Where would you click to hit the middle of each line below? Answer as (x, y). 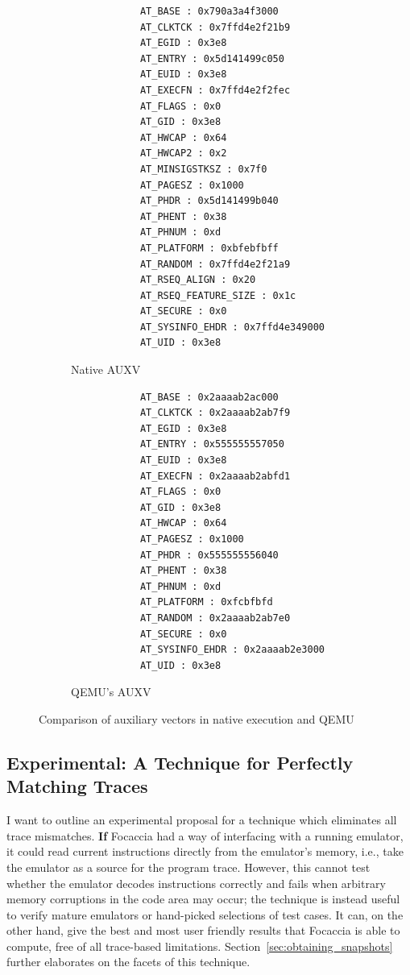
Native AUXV (106, 369)
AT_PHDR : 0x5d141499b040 (209, 201)
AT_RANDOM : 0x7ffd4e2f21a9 (215, 264)
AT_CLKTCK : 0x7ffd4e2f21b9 (215, 27)
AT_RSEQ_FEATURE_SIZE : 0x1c (218, 295)
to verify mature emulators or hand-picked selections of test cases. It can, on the (205, 914)
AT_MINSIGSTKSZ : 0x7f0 (203, 169)
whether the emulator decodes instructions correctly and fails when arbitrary (196, 883)
